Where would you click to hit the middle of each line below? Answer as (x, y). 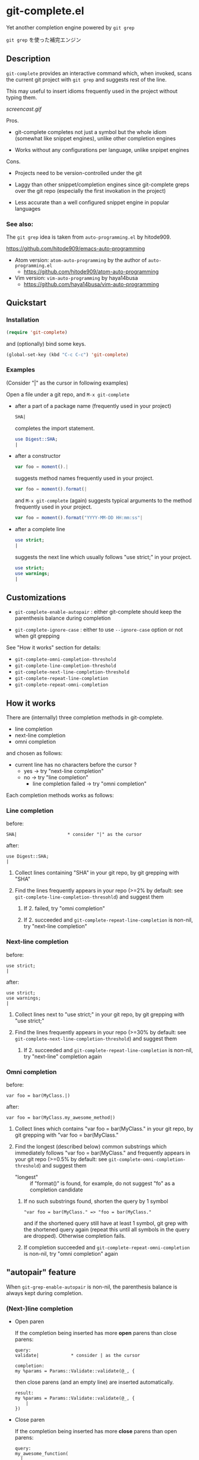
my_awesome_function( (41, 1454)
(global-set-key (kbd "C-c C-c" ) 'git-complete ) (67, 355)
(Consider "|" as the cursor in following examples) (67, 383)
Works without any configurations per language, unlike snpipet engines (102, 149)
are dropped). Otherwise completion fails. (75, 1236)
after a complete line (40, 529)
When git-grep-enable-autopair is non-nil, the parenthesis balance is (92, 1287)
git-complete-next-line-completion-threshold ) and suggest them (96, 1038)
